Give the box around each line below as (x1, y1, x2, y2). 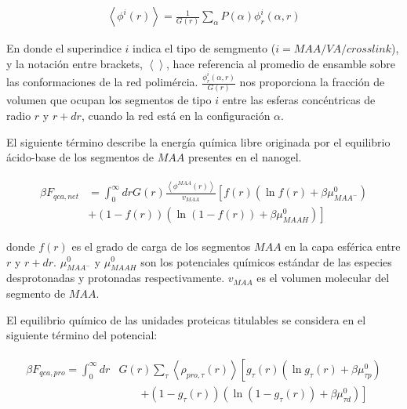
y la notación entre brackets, (6, 55, 143, 71)
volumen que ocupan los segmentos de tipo (6, 92, 212, 108)
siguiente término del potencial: (6, 327, 158, 343)
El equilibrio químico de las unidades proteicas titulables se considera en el (6, 311, 366, 328)
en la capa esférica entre (285, 237, 401, 254)
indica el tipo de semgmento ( (133, 40, 276, 56)
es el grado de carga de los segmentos (71, 237, 251, 254)
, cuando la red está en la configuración (81, 107, 271, 123)
